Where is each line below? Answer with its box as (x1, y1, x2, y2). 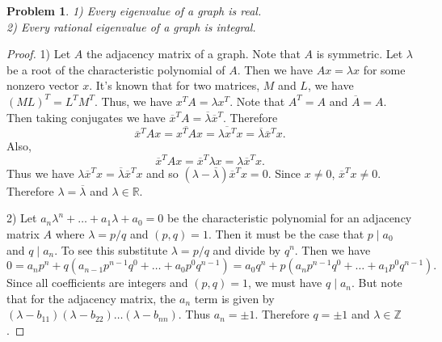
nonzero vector (6, 77, 79, 94)
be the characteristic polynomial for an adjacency (166, 209, 412, 226)
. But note (351, 274, 402, 291)
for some (363, 61, 406, 78)
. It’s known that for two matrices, (89, 77, 260, 94)
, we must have (247, 274, 322, 291)
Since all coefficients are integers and (6, 274, 188, 291)
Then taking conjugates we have (6, 108, 166, 125)
